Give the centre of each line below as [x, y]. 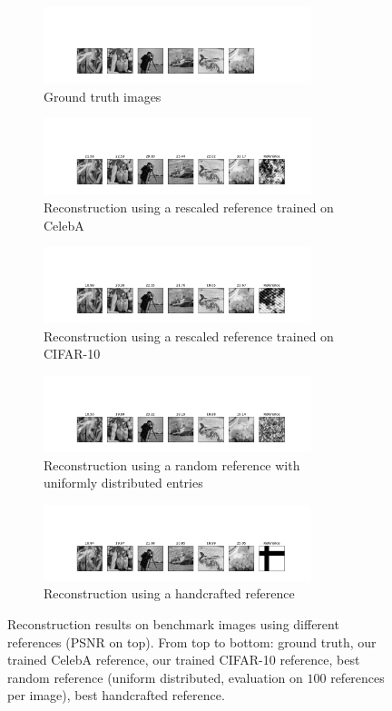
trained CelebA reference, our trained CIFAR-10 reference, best [184, 660]
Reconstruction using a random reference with [172, 464]
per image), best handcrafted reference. [116, 695]
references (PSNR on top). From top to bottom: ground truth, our [192, 642]
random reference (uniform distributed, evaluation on [155, 677]
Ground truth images [103, 96]
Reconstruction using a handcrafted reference [169, 593]
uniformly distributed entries [123, 483]
